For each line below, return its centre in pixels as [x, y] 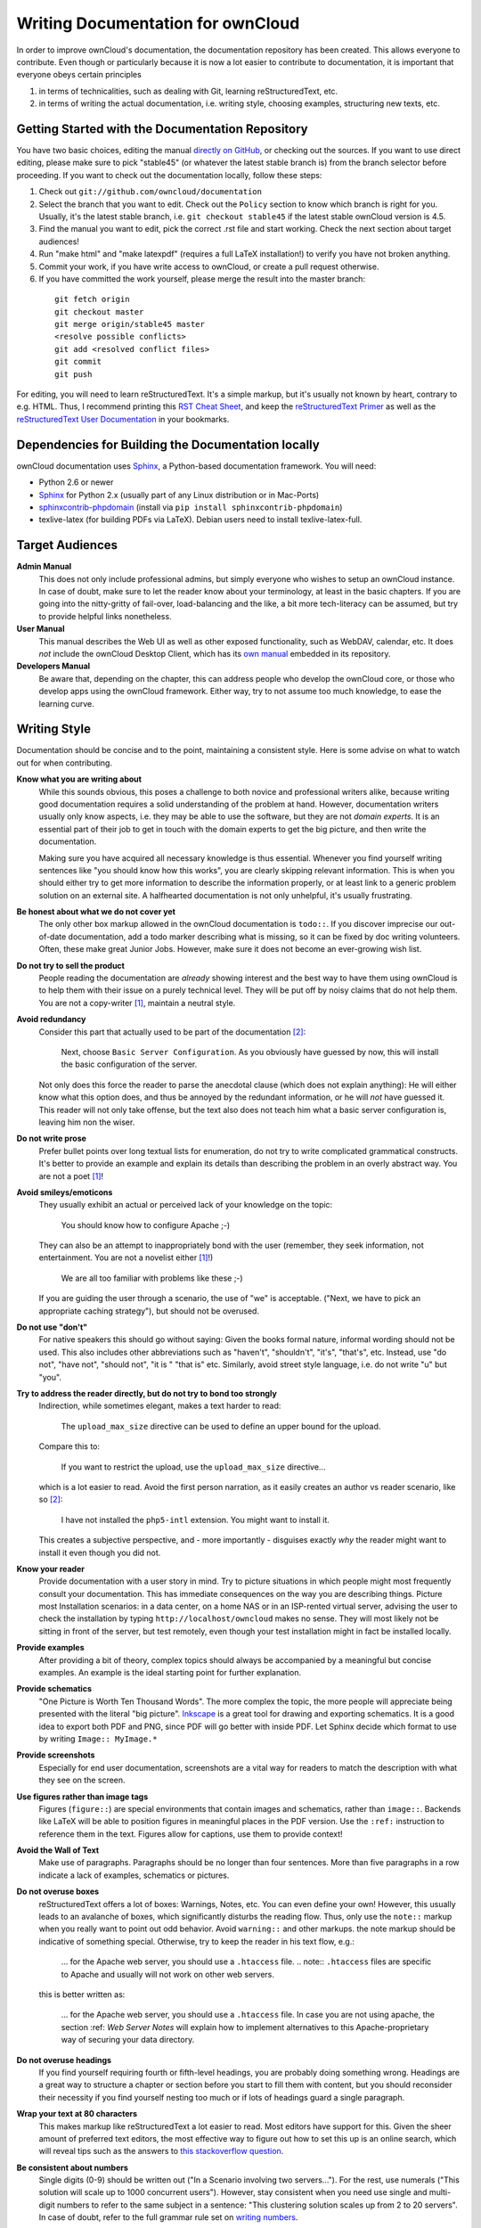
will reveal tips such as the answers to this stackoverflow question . [161, 2151]
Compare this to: [69, 1446]
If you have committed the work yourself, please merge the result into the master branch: [202, 278]
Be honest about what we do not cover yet [96, 912]
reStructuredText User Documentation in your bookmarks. [123, 419]
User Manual [41, 629]
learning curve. [67, 703]
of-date [53, 937]
